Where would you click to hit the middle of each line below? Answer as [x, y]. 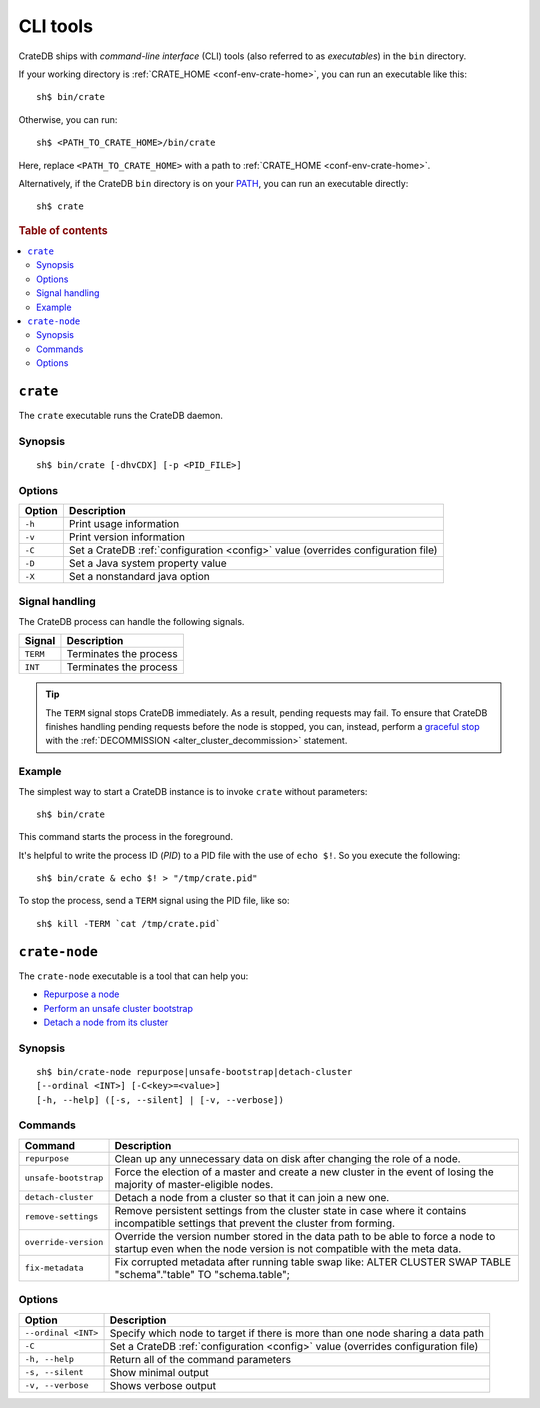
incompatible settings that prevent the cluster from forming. [254, 1223]
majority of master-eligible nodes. [194, 1184]
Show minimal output [159, 1372]
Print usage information [124, 524]
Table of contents [63, 230]
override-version [64, 1242]
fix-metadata [54, 1268]
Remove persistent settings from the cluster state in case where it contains [290, 1210]
